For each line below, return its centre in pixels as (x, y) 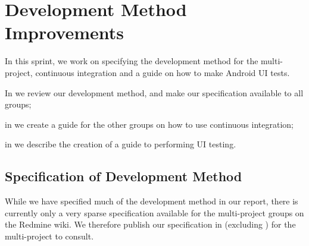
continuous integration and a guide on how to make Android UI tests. (163, 72)
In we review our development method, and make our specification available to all (154, 92)
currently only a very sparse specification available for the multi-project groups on (154, 212)
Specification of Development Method (124, 176)
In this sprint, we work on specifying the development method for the (132, 61)
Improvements (65, 32)
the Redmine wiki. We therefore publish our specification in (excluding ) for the (150, 224)
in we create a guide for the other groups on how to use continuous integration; (149, 124)
